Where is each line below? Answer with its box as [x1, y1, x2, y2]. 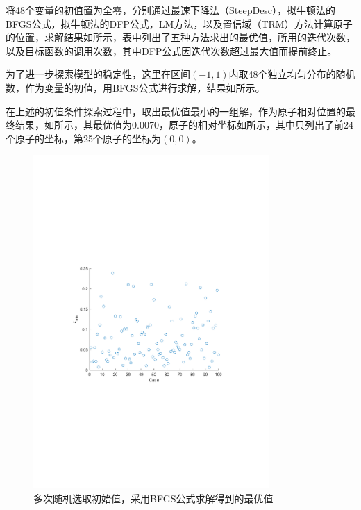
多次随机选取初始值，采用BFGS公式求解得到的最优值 [33, 491, 274, 505]
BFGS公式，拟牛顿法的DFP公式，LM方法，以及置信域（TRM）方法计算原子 [6, 16, 353, 31]
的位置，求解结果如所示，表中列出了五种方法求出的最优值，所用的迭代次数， [6, 30, 355, 44]
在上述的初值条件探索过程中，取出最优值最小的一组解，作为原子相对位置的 [6, 104, 346, 118]
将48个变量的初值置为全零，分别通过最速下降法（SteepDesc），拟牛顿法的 [6, 3, 336, 17]
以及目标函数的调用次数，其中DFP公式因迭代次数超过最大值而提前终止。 [6, 43, 337, 58]
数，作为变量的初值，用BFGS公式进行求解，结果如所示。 [6, 80, 265, 94]
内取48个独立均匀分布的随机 [228, 67, 355, 81]
